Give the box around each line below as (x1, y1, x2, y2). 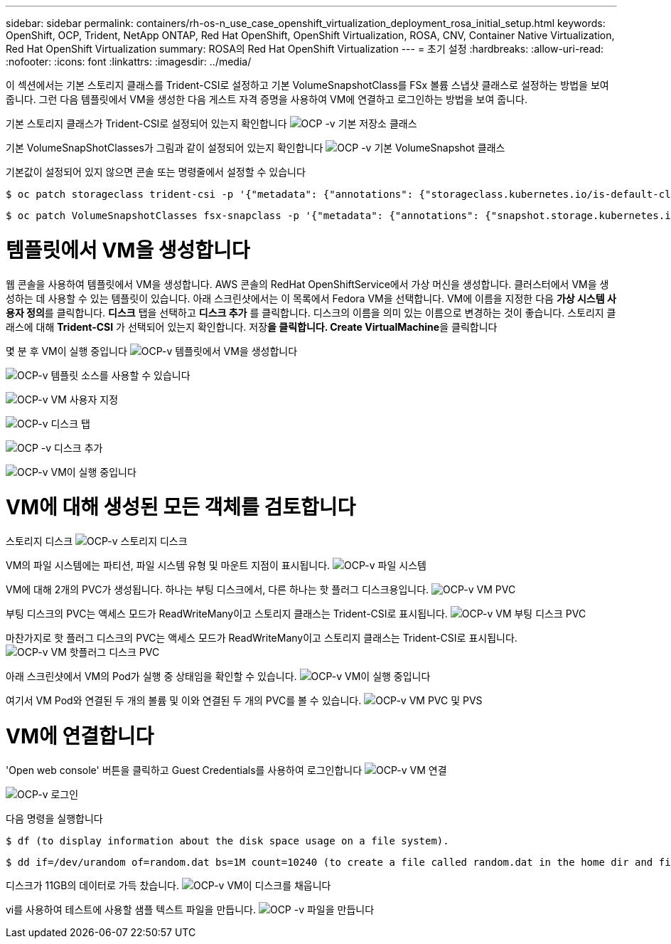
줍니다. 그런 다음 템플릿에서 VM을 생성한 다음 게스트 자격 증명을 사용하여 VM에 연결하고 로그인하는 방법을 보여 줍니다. (6, 93, 527, 105)
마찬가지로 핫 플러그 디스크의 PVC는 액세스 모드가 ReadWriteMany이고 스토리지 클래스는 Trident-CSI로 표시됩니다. (6, 632, 517, 644)
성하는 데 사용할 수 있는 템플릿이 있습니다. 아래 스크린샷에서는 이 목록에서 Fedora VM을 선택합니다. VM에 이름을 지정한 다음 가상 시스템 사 (6, 292, 616, 304)
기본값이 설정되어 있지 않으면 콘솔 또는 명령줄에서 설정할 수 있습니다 (6, 166, 306, 178)
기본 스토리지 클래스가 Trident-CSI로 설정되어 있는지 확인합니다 (6, 117, 287, 129)
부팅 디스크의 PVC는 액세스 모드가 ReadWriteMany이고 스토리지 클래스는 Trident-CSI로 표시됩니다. (6, 608, 448, 620)
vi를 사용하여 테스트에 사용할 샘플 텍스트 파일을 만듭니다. (6, 903, 256, 916)
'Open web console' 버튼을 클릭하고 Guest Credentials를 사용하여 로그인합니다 (6, 763, 363, 776)
